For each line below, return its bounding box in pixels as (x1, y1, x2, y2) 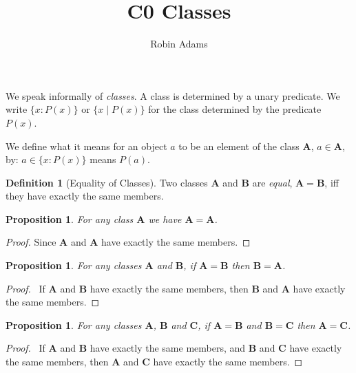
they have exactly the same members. (6, 189, 164, 203)
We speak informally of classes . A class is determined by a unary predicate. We (6, 88, 340, 103)
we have (148, 211, 182, 226)
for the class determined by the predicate (148, 102, 322, 116)
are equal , (252, 175, 293, 189)
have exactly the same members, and (90, 341, 246, 355)
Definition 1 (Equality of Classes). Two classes (6, 175, 208, 189)
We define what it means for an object (6, 138, 167, 153)
